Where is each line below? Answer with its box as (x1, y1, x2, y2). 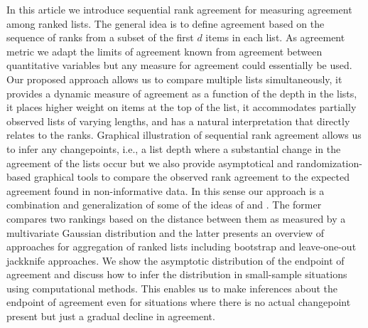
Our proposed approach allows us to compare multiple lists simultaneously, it (6, 71, 342, 86)
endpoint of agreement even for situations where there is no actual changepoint (6, 295, 351, 310)
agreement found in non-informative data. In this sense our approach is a (6, 183, 325, 198)
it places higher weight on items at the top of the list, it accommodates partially (6, 100, 357, 115)
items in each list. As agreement (205, 30, 345, 45)
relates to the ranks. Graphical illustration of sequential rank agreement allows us (6, 127, 362, 142)
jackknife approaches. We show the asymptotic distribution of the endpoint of (6, 253, 345, 268)
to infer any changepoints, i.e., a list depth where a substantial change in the (6, 141, 341, 156)
